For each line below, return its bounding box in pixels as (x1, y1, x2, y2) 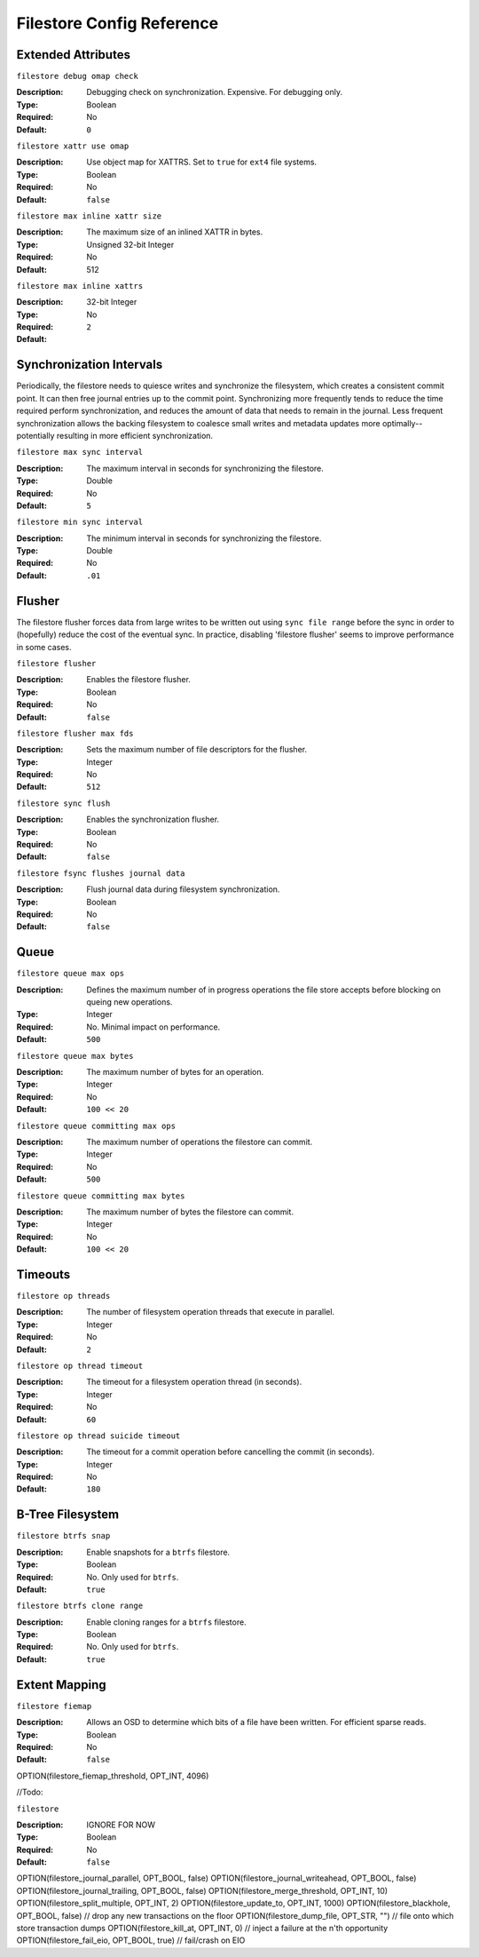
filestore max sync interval (16, 447, 144, 457)
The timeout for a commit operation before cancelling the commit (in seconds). (86, 1446, 375, 1457)
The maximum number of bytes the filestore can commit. (86, 1206, 294, 1217)
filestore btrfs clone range (16, 1601, 144, 1611)
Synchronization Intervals (16, 357, 163, 372)
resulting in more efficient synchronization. (56, 430, 213, 441)
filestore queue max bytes (16, 1051, 134, 1061)
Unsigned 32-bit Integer (86, 239, 175, 250)
